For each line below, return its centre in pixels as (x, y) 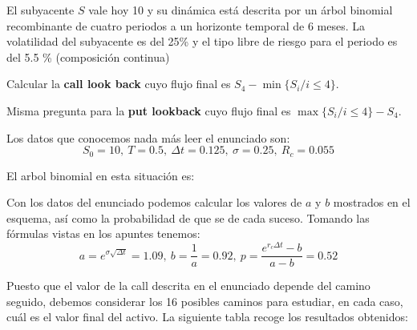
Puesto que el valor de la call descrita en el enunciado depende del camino (188, 286)
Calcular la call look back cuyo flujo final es (119, 84)
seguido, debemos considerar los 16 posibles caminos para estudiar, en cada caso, (205, 301)
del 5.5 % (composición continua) (88, 56)
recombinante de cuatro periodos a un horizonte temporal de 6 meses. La (186, 25)
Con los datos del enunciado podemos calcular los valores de (154, 202)
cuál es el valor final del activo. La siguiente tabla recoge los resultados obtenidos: (207, 317)
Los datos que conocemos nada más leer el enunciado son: (148, 137)
